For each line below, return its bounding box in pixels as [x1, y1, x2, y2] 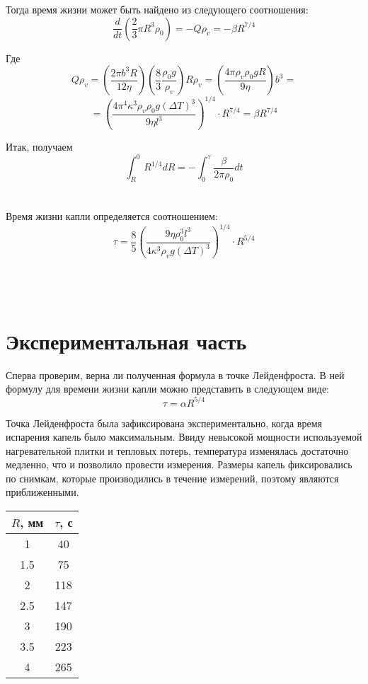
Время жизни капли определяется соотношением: [6, 209, 218, 224]
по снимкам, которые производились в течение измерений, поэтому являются [6, 470, 339, 485]
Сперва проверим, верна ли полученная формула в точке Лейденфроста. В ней [6, 367, 345, 382]
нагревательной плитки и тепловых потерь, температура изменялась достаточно [6, 443, 349, 458]
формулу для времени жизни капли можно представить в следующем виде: [6, 381, 329, 396]
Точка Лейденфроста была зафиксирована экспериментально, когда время [6, 415, 322, 430]
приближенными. [6, 485, 79, 499]
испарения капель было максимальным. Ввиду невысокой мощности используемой [6, 429, 362, 444]
